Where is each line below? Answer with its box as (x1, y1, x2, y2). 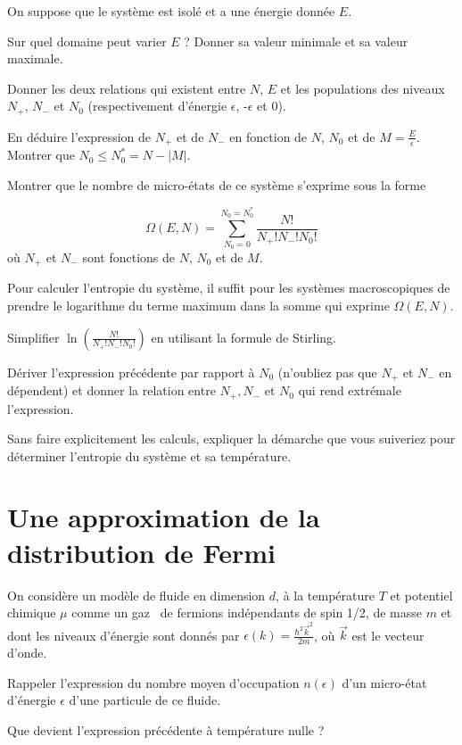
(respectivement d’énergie (87, 96, 227, 115)
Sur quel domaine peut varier (7, 31, 167, 50)
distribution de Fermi (7, 534, 276, 570)
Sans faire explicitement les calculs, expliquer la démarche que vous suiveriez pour (7, 429, 456, 448)
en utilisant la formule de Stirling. (151, 327, 336, 346)
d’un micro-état (342, 673, 427, 691)
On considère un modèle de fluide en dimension (7, 585, 266, 604)
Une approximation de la (7, 499, 320, 535)
